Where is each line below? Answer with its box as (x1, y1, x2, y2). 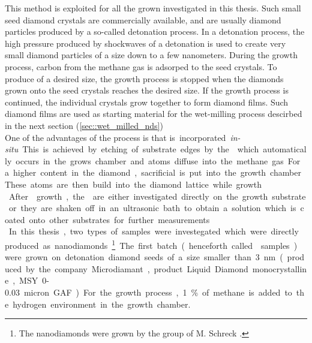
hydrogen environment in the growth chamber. (13, 297, 191, 310)
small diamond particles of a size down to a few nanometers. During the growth (5, 49, 298, 61)
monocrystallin (252, 262, 307, 275)
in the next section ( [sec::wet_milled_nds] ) (5, 119, 163, 131)
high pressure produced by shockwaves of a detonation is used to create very (5, 37, 286, 49)
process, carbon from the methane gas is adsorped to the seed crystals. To (5, 60, 277, 73)
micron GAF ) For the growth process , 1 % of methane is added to (23, 285, 292, 298)
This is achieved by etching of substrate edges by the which (22, 143, 259, 155)
